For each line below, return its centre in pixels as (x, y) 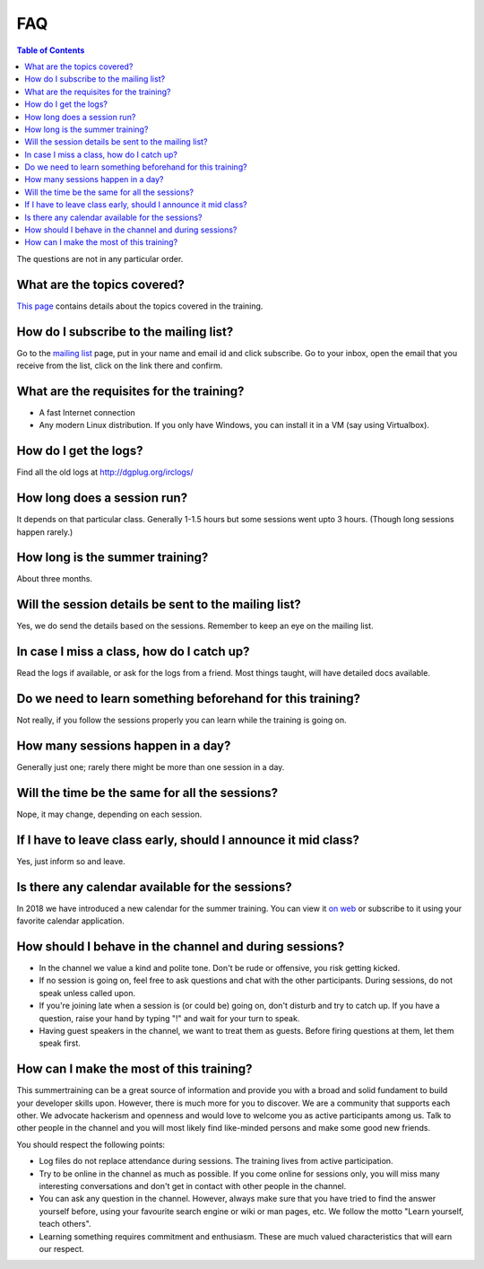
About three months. (55, 579)
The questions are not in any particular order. (100, 258)
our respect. (61, 1248)
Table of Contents (51, 50)
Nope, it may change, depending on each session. (109, 814)
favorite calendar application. (70, 921)
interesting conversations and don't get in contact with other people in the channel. (193, 1186)
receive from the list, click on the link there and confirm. (120, 365)
